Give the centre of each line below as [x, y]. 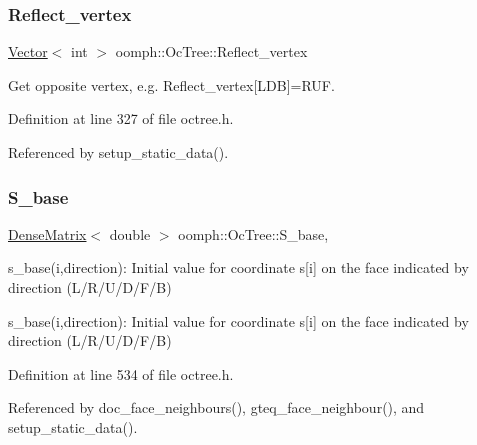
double [130, 233]
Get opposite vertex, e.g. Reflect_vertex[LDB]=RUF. [171, 84]
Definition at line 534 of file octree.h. [121, 373]
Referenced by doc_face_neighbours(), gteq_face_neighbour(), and [216, 407]
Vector [28, 51]
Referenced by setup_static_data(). [118, 152]
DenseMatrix [47, 233]
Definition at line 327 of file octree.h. [121, 118]
